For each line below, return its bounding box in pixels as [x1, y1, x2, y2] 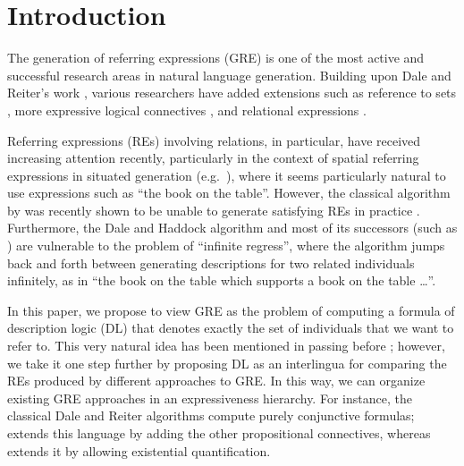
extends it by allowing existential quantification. [7, 441, 271, 460]
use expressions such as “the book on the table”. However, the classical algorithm [7, 183, 451, 202]
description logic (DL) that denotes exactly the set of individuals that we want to [7, 318, 454, 337]
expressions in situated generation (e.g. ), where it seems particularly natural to [7, 165, 446, 184]
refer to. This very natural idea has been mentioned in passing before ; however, [7, 336, 445, 355]
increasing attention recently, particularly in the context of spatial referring [7, 148, 419, 167]
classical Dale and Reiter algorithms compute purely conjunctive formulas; [7, 406, 415, 425]
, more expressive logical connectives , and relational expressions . [7, 100, 367, 119]
